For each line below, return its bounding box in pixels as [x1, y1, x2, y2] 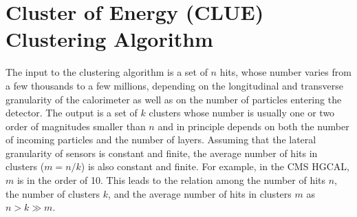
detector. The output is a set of [6, 105, 138, 120]
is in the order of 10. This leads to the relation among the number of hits [17, 173, 326, 187]
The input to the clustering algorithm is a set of [6, 65, 208, 79]
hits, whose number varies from [219, 65, 351, 79]
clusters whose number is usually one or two [149, 105, 335, 120]
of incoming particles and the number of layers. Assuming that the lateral [6, 132, 316, 147]
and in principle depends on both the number [158, 118, 349, 133]
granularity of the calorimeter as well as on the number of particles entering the [6, 92, 342, 106]
